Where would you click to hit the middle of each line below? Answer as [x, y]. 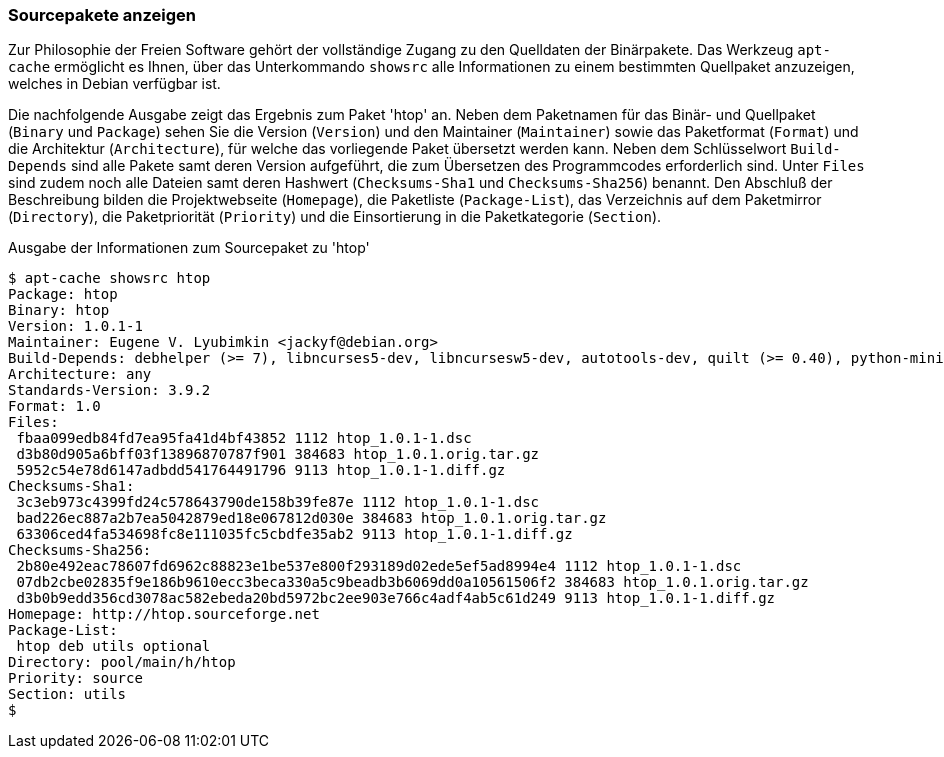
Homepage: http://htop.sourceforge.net [164, 614]
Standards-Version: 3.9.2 [109, 390]
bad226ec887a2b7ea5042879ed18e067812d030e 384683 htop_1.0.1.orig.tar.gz [311, 518]
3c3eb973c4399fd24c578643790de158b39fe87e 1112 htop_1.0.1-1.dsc [278, 502]
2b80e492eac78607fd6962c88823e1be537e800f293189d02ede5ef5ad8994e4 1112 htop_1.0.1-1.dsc [379, 566]
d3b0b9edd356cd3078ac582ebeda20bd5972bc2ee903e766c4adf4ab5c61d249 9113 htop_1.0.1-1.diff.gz [396, 598]
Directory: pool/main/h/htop [122, 662]
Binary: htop [59, 310]
